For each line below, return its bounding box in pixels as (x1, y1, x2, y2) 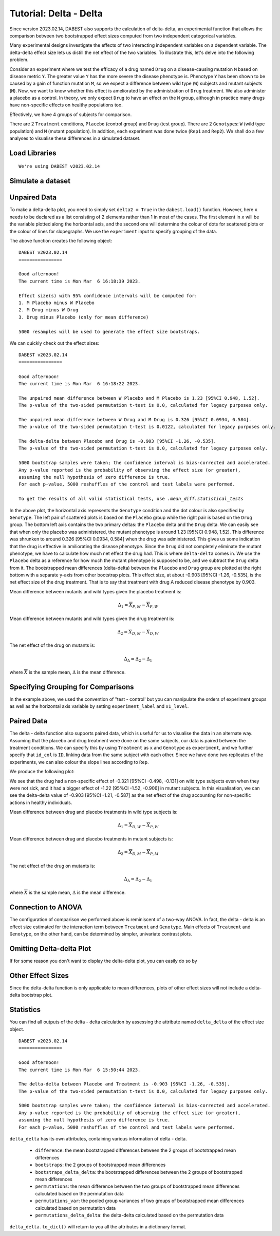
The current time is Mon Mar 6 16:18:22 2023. (18, 381, 141, 386)
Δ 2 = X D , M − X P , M (117, 849, 159, 856)
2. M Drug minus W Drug (18, 307, 79, 313)
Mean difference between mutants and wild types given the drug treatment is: (9, 615, 175, 622)
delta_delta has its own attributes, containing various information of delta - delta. (9, 1136, 187, 1142)
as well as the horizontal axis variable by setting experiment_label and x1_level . (9, 703, 189, 709)
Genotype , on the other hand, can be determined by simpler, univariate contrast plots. (9, 931, 192, 937)
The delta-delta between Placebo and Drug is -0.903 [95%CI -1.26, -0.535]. (18, 438, 217, 444)
